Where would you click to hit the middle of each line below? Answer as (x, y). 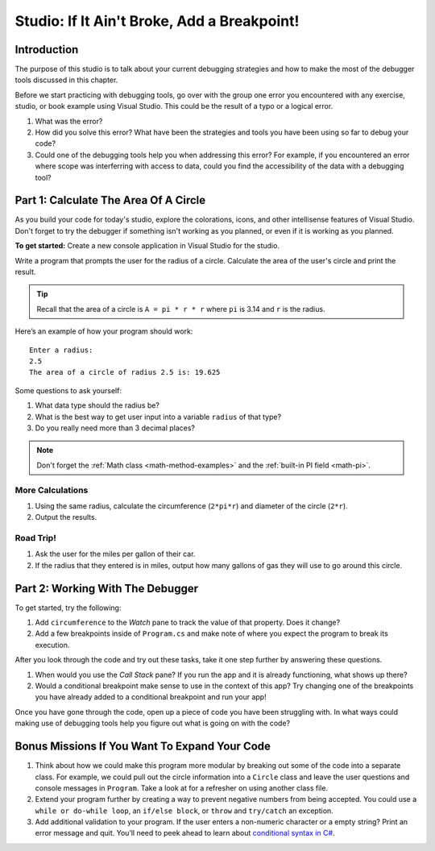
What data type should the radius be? (97, 405)
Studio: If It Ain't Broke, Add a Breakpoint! (157, 21)
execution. (52, 645)
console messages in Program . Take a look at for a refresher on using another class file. (182, 788)
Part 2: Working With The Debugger (107, 588)
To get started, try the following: (68, 608)
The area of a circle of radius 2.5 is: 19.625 (125, 372)
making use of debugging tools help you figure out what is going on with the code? (152, 723)
